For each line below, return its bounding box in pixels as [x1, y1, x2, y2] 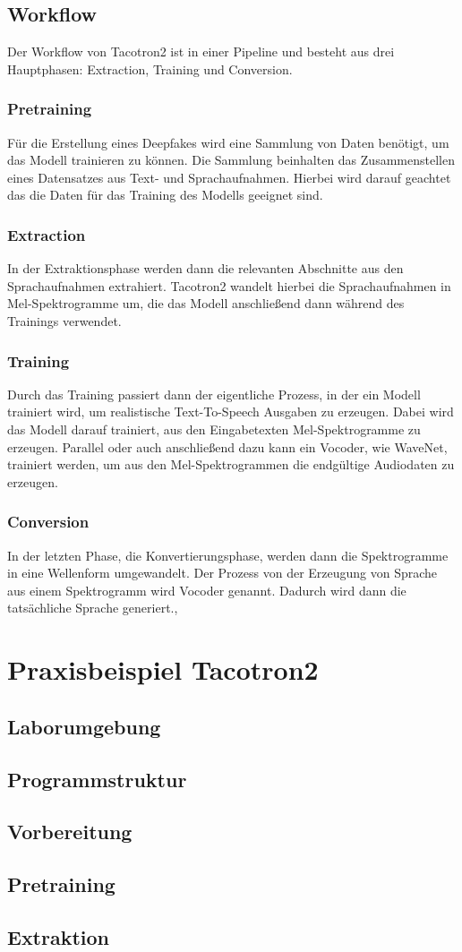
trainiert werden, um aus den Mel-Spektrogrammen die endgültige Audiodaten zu [7, 455, 455, 474]
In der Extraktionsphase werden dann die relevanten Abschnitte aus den [7, 259, 404, 278]
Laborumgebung [7, 712, 161, 740]
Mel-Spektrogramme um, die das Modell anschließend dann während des [7, 294, 405, 313]
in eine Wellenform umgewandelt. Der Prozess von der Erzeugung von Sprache [7, 563, 438, 582]
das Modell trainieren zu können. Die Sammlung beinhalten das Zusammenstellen [7, 150, 455, 169]
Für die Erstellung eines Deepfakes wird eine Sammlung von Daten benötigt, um [7, 133, 449, 151]
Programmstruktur [7, 765, 187, 793]
